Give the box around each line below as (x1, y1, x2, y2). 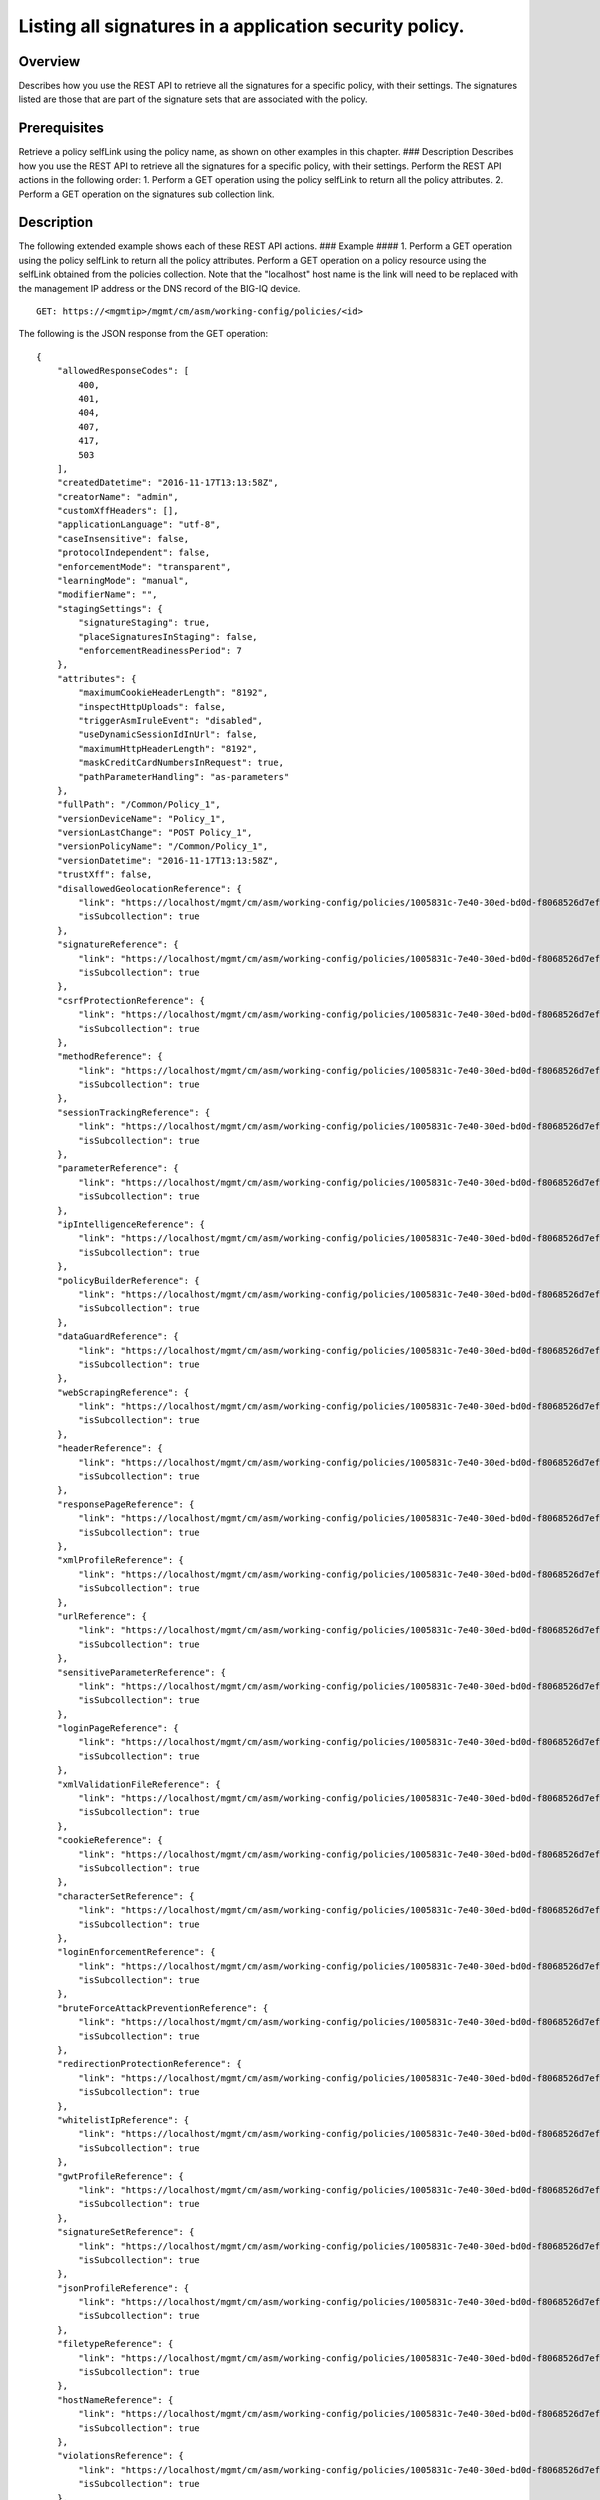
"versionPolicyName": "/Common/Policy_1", (56, 841, 269, 852)
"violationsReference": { (56, 2450, 185, 2462)
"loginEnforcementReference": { (56, 1946, 216, 1958)
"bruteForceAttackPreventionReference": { (56, 2002, 269, 2014)
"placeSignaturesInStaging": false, (78, 631, 259, 642)
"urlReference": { (56, 1610, 148, 1622)
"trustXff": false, (56, 869, 153, 880)
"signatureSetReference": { (56, 2226, 195, 2238)
